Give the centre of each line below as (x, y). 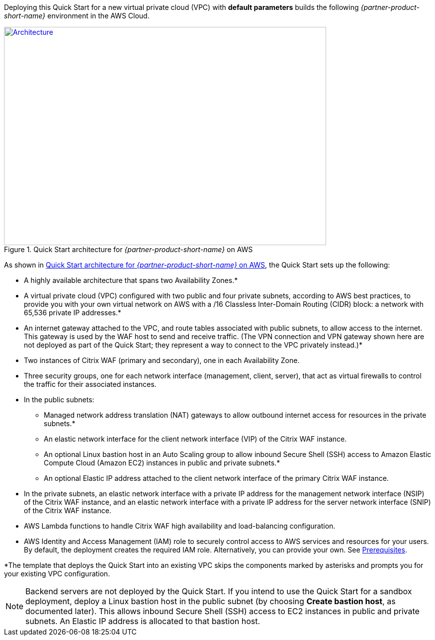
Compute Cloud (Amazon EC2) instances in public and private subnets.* (162, 463)
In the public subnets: (59, 400)
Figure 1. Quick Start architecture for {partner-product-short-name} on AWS (129, 249)
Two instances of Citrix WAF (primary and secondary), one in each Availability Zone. (162, 360)
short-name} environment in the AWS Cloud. (77, 16)
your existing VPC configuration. (57, 574)
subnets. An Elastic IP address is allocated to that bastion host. (143, 621)
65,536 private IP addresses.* (73, 313)
